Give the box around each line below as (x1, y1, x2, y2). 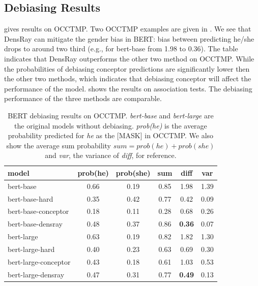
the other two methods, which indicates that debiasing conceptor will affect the (4, 73, 251, 84)
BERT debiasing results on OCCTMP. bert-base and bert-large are (8, 110, 214, 120)
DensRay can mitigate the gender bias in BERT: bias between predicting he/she (4, 33, 254, 44)
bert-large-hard (8, 243, 55, 254)
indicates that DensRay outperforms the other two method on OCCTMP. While (4, 53, 254, 63)
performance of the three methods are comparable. (4, 93, 162, 104)
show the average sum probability (6, 140, 111, 150)
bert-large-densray (8, 269, 65, 279)
